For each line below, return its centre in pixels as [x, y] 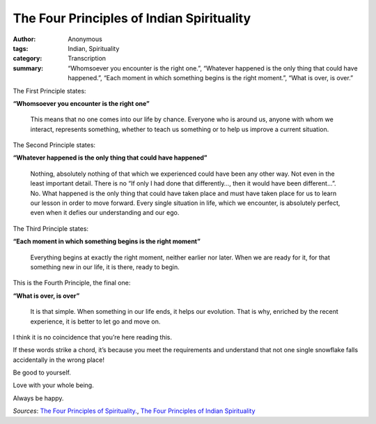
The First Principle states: [49, 91]
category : [28, 59]
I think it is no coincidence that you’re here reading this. [93, 337]
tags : [21, 48]
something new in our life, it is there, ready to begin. [105, 267]
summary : [28, 68]
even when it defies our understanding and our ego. [105, 213]
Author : [24, 39]
